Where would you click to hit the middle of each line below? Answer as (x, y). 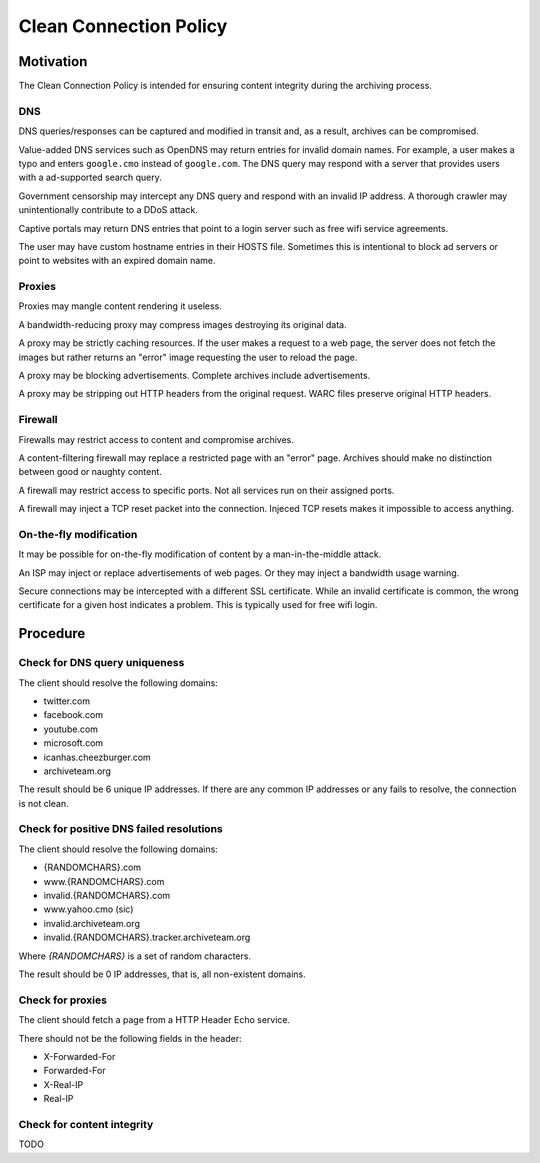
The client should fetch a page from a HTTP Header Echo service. (154, 1020)
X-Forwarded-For (79, 1056)
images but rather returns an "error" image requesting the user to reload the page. (188, 357)
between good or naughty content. (90, 472)
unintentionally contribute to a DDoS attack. (108, 210)
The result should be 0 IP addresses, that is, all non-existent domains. (162, 974)
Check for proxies (62, 1000)
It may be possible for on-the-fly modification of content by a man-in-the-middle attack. (200, 554)
